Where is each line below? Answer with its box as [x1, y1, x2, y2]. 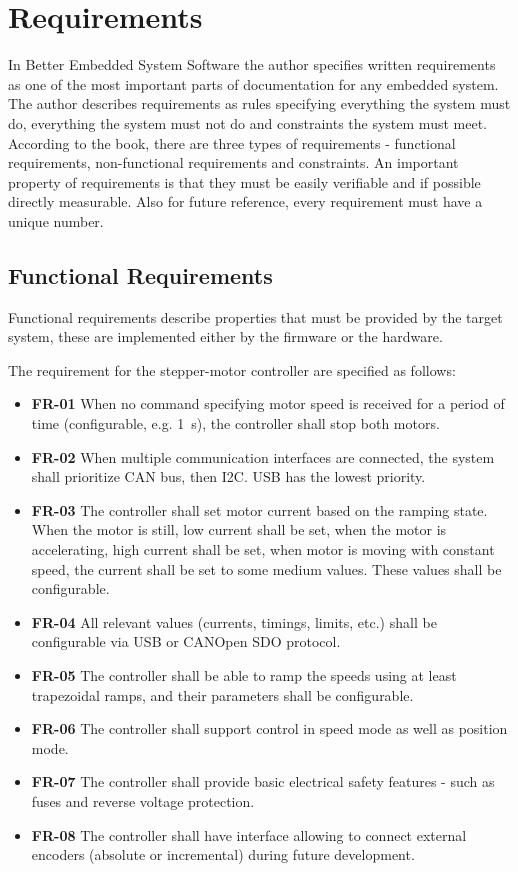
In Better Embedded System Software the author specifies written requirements [8, 54, 496, 75]
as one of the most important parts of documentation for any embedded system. [8, 73, 499, 94]
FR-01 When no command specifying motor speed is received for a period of [31, 393, 505, 414]
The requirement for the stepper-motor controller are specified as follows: [8, 359, 456, 380]
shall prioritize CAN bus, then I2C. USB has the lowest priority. [31, 466, 426, 487]
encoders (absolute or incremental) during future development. [31, 844, 415, 865]
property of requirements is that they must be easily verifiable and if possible [8, 171, 481, 192]
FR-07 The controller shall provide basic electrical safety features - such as [31, 771, 495, 792]
